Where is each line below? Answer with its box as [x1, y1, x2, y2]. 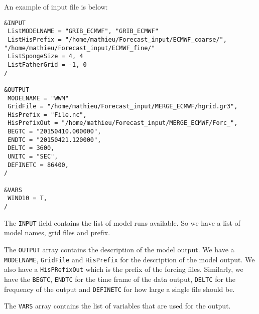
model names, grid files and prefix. [4, 227, 110, 238]
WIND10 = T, [8, 195, 47, 202]
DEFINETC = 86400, [8, 161, 69, 169]
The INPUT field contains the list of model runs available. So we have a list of [4, 217, 240, 228]
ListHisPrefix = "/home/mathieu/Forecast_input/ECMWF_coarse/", [8, 36, 227, 43]
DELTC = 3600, [8, 144, 55, 152]
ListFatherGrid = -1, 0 [8, 61, 87, 68]
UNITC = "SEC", [8, 153, 58, 161]
